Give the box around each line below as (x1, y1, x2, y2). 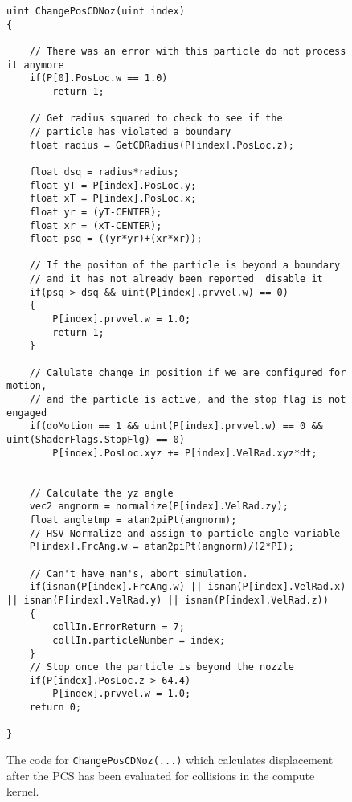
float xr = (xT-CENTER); (29, 219, 162, 231)
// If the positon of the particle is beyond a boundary (29, 260, 341, 272)
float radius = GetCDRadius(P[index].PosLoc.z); (29, 139, 294, 151)
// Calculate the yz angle (29, 487, 174, 499)
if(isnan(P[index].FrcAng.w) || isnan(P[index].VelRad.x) (29, 581, 346, 593)
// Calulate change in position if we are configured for (29, 366, 346, 378)
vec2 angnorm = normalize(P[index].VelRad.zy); (29, 501, 289, 513)
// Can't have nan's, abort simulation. (29, 567, 248, 579)
